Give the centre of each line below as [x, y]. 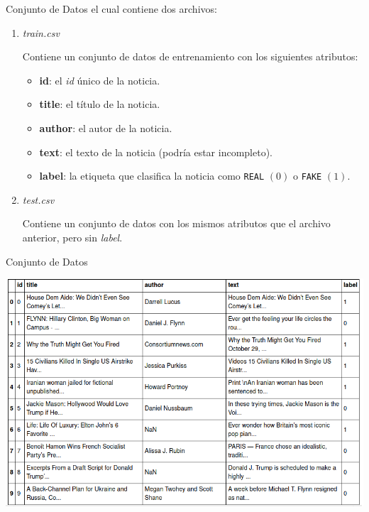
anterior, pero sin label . [72, 237]
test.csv [38, 199]
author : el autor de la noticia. [106, 127]
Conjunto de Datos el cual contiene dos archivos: [111, 9]
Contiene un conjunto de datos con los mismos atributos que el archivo [176, 223]
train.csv [41, 32]
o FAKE [307, 176]
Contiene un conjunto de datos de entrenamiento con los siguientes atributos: [190, 56]
